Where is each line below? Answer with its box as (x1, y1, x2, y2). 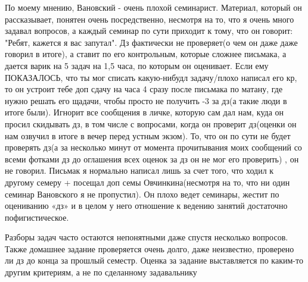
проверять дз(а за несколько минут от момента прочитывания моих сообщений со (5, 141, 302, 153)
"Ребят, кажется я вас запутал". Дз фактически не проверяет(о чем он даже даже (5, 36, 298, 48)
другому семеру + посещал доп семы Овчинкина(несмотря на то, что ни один (5, 176, 290, 188)
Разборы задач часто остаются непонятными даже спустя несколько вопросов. (5, 231, 288, 243)
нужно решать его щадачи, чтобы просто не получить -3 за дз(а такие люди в (5, 94, 287, 106)
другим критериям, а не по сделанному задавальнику (5, 266, 197, 278)
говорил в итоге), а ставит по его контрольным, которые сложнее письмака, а (5, 48, 287, 60)
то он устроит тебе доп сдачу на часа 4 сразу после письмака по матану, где (5, 83, 283, 95)
